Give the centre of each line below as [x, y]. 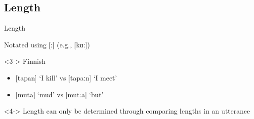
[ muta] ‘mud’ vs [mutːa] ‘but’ [60, 94]
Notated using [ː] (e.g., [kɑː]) [47, 44]
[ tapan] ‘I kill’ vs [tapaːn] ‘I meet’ [66, 77]
